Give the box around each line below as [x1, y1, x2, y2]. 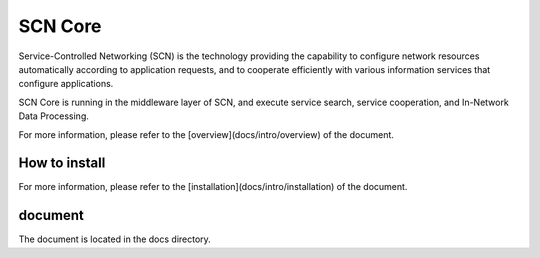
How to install [18, 155, 106, 172]
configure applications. [18, 78, 114, 90]
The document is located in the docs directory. [18, 233, 212, 245]
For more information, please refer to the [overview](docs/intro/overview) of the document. [18, 128, 395, 140]
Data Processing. [18, 110, 90, 122]
